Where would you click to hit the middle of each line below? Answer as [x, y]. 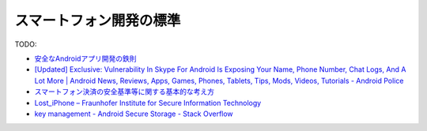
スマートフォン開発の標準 [98, 21]
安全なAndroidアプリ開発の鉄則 [85, 58]
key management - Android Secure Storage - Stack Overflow [134, 114]
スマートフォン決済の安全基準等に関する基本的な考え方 [125, 92]
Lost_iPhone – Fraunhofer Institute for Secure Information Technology [148, 103]
